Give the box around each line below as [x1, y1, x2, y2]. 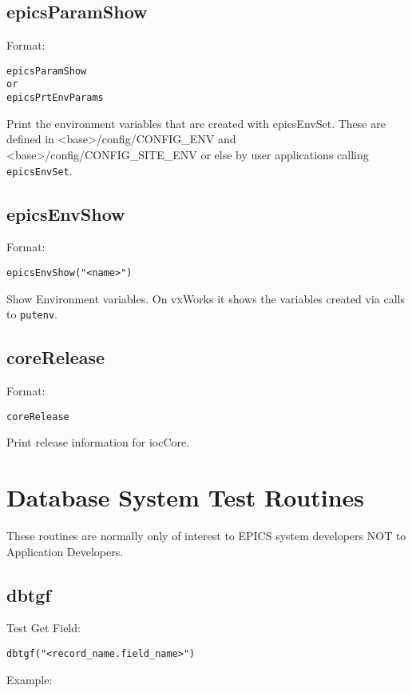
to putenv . [6, 306, 57, 322]
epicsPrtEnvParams [6, 92, 104, 104]
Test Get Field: [6, 619, 81, 636]
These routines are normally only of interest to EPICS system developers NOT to [6, 527, 406, 544]
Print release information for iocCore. [6, 434, 190, 451]
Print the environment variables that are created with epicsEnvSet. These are [6, 114, 386, 131]
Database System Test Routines [6, 481, 365, 514]
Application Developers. [6, 543, 124, 559]
